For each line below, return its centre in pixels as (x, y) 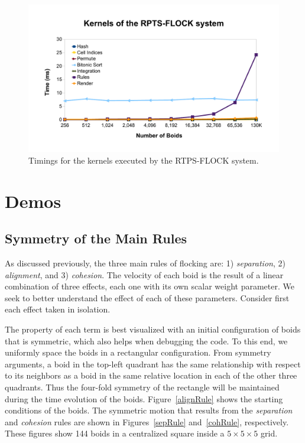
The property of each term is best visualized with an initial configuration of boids (153, 329)
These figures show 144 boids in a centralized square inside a (115, 433)
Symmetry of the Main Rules (96, 238)
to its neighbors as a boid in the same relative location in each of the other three (151, 375)
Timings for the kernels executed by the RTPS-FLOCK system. (144, 160)
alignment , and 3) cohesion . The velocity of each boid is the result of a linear (144, 274)
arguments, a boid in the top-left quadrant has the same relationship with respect (153, 364)
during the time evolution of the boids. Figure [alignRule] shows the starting (144, 398)
